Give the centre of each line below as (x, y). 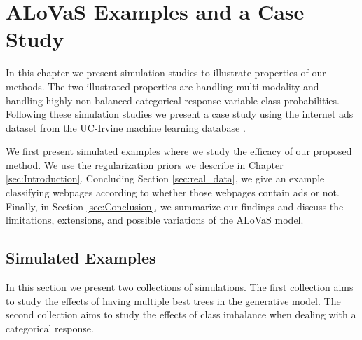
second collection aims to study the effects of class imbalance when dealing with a (181, 314)
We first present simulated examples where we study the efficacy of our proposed (179, 151)
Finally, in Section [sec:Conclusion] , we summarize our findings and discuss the (175, 206)
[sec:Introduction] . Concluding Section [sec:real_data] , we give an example (165, 178)
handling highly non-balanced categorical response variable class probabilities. (173, 100)
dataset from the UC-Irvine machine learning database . (126, 127)
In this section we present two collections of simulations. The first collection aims (180, 287)
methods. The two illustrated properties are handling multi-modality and (162, 86)
